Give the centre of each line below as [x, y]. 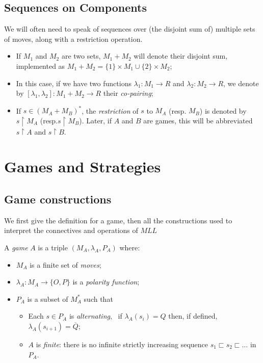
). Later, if [95, 120]
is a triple [53, 247]
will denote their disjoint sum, [181, 56]
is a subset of [48, 299]
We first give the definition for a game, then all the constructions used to [118, 220]
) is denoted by [223, 110]
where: [130, 247]
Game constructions [58, 199]
